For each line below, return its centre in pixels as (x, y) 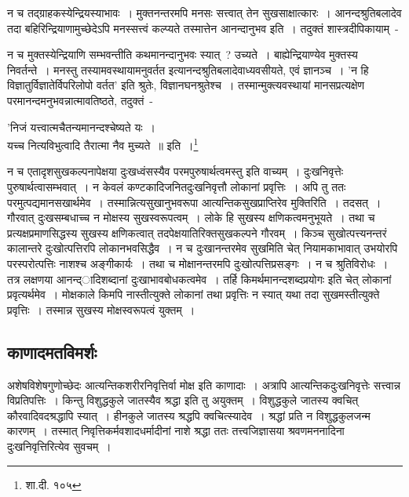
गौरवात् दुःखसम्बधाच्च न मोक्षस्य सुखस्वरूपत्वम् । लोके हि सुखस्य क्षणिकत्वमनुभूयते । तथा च (191, 218)
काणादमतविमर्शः (52, 352)
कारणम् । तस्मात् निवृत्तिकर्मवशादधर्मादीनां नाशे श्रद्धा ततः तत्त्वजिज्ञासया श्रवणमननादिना (176, 431)
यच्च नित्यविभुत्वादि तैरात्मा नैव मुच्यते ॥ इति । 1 (103, 144)
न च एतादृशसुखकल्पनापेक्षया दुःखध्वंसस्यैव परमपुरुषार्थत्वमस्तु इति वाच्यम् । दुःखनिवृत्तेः (175, 171)
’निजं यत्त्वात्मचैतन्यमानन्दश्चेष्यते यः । (81, 127)
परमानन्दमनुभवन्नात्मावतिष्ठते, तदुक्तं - (80, 100)
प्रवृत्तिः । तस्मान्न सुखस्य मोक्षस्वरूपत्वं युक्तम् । (101, 309)
